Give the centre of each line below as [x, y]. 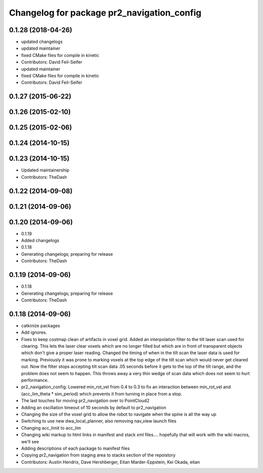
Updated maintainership [45, 170]
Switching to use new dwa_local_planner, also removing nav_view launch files [99, 421]
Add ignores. [34, 332]
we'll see [30, 441]
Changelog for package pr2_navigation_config [105, 13]
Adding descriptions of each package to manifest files [75, 448]
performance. [35, 380]
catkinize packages [41, 325]
